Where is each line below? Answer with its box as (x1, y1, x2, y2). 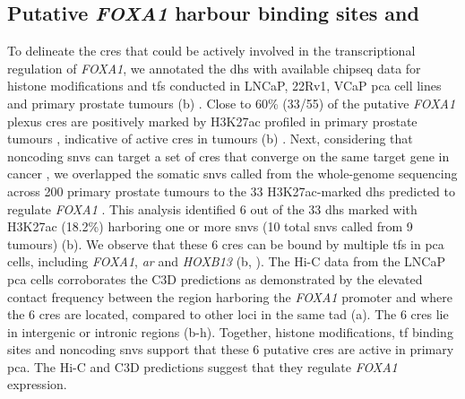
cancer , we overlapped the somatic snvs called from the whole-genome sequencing (7, 164, 458, 183)
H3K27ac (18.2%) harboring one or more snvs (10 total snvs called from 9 (7, 217, 413, 236)
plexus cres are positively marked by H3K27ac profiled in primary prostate (7, 111, 418, 130)
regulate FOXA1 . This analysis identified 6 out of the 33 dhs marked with (7, 199, 418, 218)
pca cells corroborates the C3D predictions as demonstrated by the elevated (7, 269, 423, 288)
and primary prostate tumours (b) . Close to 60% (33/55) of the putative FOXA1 (7, 93, 456, 112)
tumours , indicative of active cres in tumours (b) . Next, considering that (7, 129, 413, 148)
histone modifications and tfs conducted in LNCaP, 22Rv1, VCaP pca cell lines (7, 76, 442, 95)
